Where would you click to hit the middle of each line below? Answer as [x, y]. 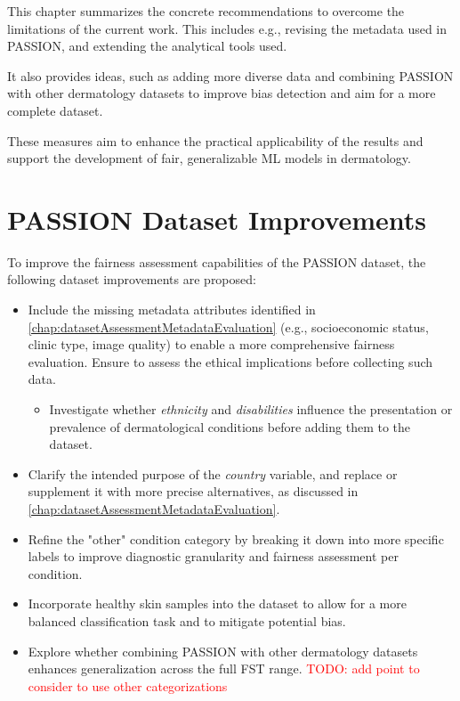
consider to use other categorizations [128, 685]
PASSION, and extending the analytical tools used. [147, 46]
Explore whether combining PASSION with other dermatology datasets [223, 651]
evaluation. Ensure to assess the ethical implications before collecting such [230, 361]
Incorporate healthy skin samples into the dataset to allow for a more [217, 603]
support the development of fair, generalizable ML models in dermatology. [209, 158]
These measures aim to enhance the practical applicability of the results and [215, 140]
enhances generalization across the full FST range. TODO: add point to [224, 668]
